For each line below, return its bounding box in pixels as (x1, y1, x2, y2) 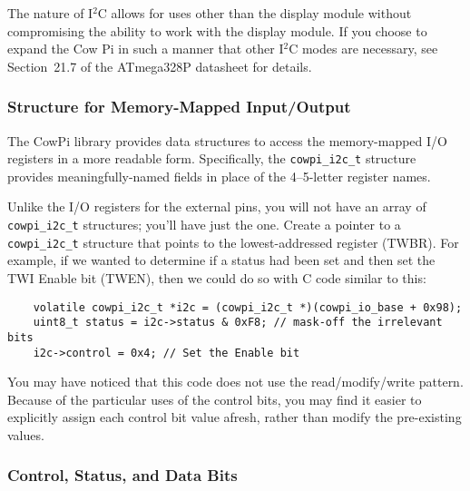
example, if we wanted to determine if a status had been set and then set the (7, 250, 436, 270)
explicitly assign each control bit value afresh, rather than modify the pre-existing (7, 408, 462, 427)
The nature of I (7, 4, 93, 22)
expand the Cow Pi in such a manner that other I (7, 39, 284, 58)
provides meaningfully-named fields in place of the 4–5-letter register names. (7, 166, 431, 185)
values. (7, 425, 44, 444)
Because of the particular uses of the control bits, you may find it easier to (7, 389, 422, 408)
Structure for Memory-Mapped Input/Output (7, 95, 351, 118)
